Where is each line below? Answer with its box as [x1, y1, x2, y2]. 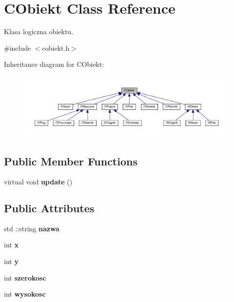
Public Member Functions [4, 154, 137, 169]
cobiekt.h [42, 42, 70, 53]
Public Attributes [4, 200, 95, 215]
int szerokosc [4, 272, 46, 282]
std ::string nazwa [4, 223, 59, 233]
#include [4, 42, 31, 53]
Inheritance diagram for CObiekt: [4, 59, 104, 69]
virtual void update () [4, 176, 73, 186]
